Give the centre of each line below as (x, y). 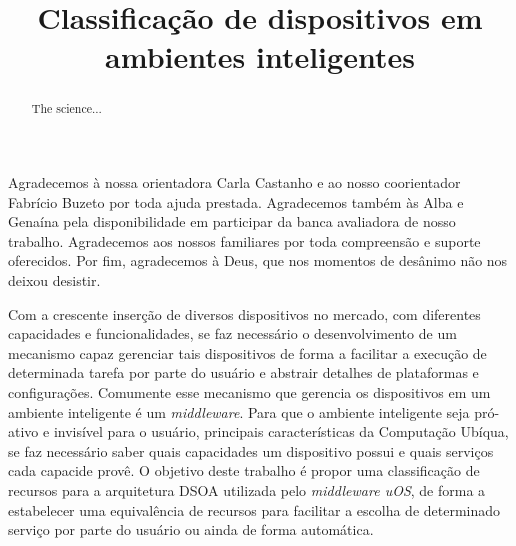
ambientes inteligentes (260, 56)
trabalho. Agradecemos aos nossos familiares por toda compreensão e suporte (244, 240)
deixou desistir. (54, 279)
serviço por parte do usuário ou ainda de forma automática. (191, 529)
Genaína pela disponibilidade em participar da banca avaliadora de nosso (232, 221)
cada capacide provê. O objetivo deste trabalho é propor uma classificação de (244, 470)
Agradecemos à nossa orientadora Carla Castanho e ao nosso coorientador (234, 182)
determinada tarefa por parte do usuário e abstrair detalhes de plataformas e (243, 372)
